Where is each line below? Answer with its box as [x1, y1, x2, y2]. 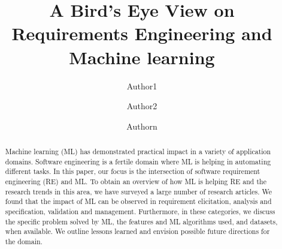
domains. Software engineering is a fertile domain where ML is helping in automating [5, 156, 271, 166]
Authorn [126, 119, 157, 132]
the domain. [5, 236, 43, 246]
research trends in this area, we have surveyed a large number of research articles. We [5, 186, 272, 196]
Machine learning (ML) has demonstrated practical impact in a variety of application [5, 146, 271, 157]
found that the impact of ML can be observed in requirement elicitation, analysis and [5, 196, 272, 206]
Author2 [126, 100, 157, 112]
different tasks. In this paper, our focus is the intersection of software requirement [5, 166, 260, 176]
